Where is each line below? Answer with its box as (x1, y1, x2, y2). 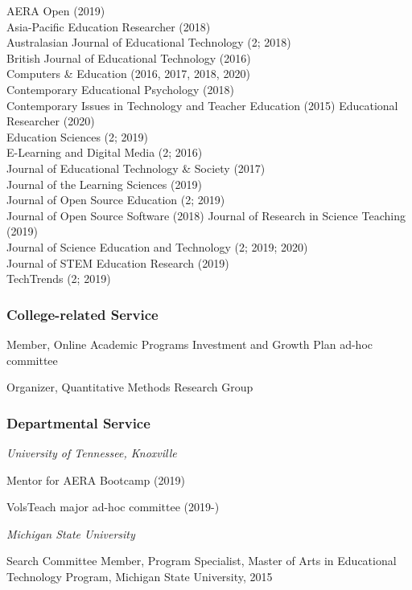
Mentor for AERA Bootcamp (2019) (6, 471, 185, 488)
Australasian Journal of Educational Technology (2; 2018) (6, 34, 291, 51)
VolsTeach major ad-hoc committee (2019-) (6, 498, 220, 515)
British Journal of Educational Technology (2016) (6, 49, 251, 66)
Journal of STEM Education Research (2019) (6, 254, 229, 271)
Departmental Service (6, 412, 150, 432)
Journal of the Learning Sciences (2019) (6, 175, 202, 192)
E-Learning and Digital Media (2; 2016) (6, 144, 203, 161)
